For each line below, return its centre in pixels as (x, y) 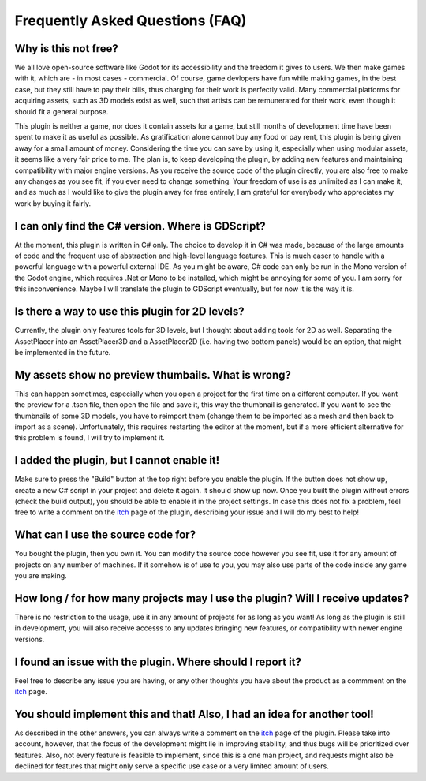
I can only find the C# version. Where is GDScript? (140, 226)
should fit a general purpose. (62, 111)
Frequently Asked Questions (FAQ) (131, 21)
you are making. (41, 576)
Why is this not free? (66, 49)
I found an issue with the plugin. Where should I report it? (158, 661)
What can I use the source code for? (105, 535)
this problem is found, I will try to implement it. (90, 438)
